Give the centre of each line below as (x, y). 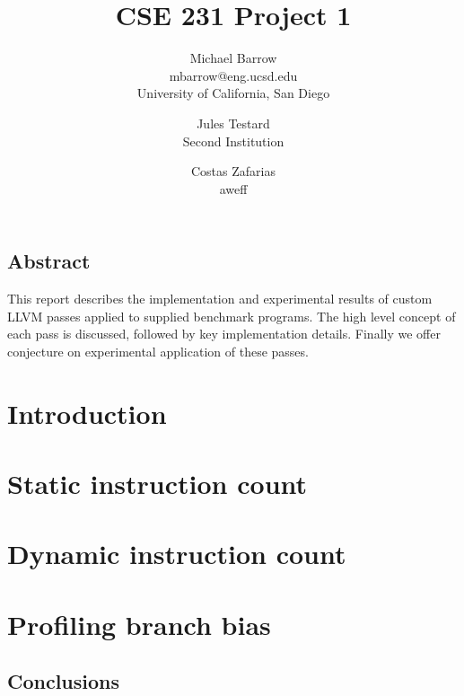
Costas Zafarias (233, 171)
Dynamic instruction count (177, 554)
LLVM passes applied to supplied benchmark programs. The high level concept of (232, 316)
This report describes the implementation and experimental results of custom (220, 299)
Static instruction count (158, 484)
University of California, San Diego (233, 93)
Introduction (87, 413)
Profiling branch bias (139, 624)
